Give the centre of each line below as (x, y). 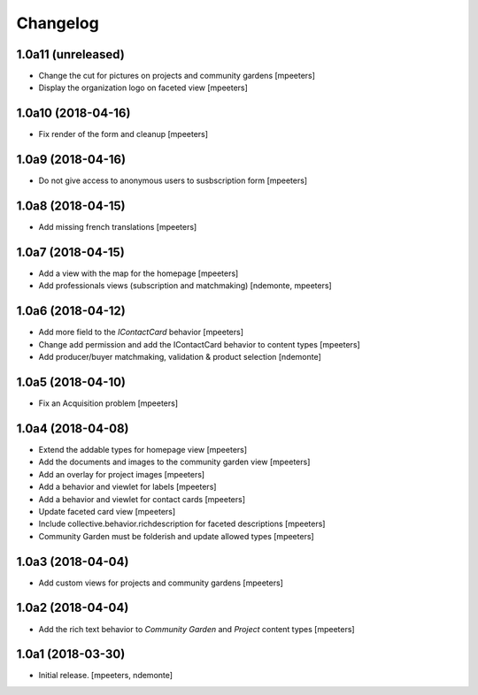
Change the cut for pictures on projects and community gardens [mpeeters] (177, 76)
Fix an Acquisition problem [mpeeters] (108, 403)
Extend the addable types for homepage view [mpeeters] (143, 449)
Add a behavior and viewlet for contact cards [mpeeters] (142, 499)
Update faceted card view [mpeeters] (107, 511)
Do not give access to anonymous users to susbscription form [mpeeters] (173, 180)
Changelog (58, 23)
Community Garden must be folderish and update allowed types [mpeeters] (176, 536)
